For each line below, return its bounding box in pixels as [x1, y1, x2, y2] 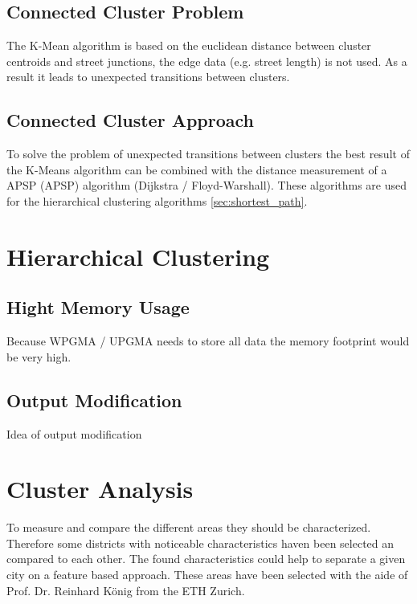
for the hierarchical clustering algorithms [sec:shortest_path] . [6, 192, 308, 209]
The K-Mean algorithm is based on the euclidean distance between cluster [6, 37, 371, 54]
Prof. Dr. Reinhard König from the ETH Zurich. [6, 582, 245, 598]
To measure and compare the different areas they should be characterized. [6, 519, 371, 536]
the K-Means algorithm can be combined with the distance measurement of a [6, 161, 387, 178]
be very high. [6, 348, 72, 365]
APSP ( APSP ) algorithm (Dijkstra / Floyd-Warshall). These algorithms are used [6, 177, 407, 194]
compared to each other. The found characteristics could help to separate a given [6, 550, 406, 567]
